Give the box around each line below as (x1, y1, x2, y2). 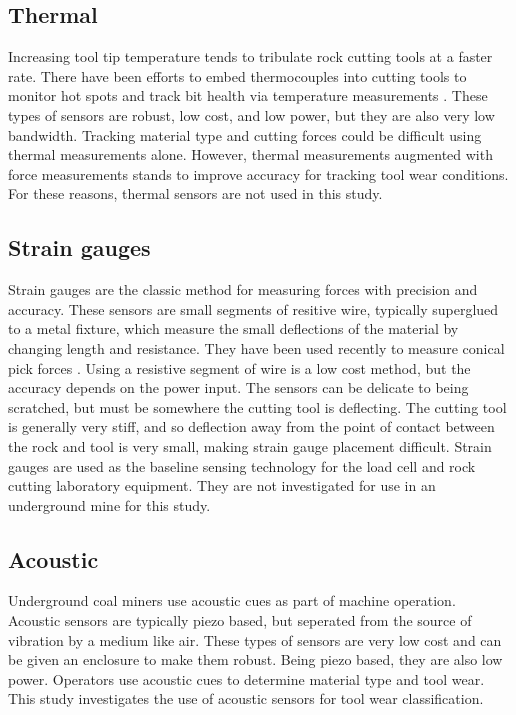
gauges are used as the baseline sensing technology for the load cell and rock (8, 455, 476, 476)
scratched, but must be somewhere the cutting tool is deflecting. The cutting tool (8, 396, 507, 417)
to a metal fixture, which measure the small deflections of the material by (8, 318, 459, 339)
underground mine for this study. (8, 494, 211, 515)
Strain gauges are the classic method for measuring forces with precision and (8, 279, 478, 300)
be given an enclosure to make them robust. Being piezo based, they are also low (8, 649, 503, 670)
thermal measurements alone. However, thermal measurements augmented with (8, 144, 493, 165)
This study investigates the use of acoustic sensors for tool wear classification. (8, 688, 484, 709)
